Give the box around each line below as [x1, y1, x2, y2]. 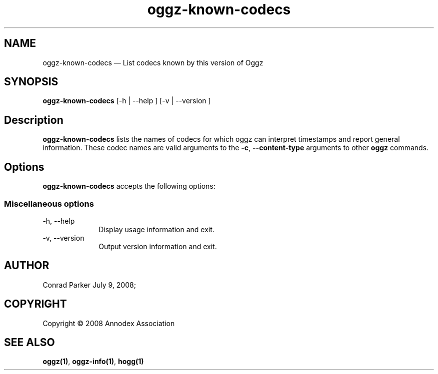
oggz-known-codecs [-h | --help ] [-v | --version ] [42, 96, 211, 105]
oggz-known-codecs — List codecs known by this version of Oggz [42, 58, 263, 67]
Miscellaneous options [4, 198, 94, 209]
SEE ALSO [4, 336, 55, 349]
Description [4, 113, 63, 126]
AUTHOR [4, 259, 49, 272]
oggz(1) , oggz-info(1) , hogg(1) [42, 357, 144, 366]
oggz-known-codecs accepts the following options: [42, 182, 215, 191]
